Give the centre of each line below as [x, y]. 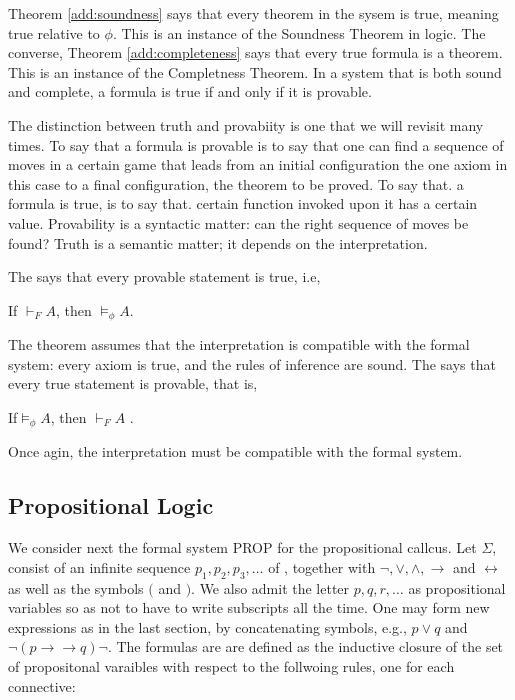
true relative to [54, 32]
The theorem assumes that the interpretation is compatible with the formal [239, 344]
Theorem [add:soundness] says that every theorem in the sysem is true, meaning [253, 13]
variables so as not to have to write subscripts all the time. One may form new [249, 607]
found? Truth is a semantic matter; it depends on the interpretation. [218, 242]
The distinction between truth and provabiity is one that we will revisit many [246, 124]
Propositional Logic [111, 505]
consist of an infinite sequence [99, 566]
